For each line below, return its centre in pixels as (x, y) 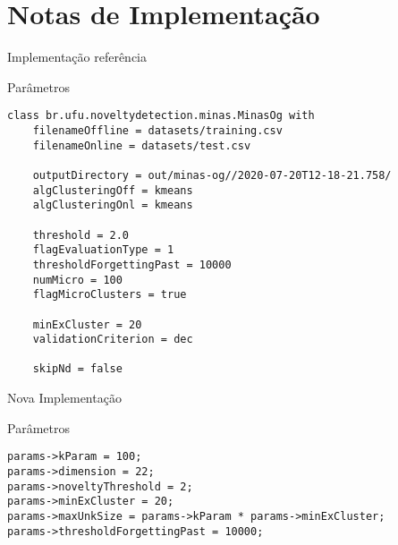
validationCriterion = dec (113, 340)
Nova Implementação (64, 398)
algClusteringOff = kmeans (113, 190)
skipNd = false (77, 369)
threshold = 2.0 (81, 235)
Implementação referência (77, 57)
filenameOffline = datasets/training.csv (157, 130)
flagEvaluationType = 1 (103, 250)
